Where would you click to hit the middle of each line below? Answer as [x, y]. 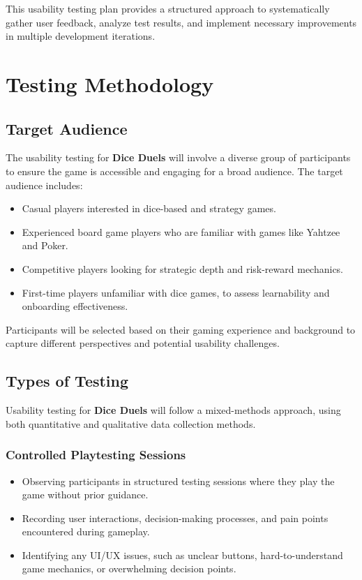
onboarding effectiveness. [75, 306]
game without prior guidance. [85, 495]
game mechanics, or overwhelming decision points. [129, 568]
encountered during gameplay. [86, 531]
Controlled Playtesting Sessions [96, 455]
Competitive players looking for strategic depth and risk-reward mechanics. [183, 268]
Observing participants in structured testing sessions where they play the [178, 481]
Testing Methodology [110, 83]
